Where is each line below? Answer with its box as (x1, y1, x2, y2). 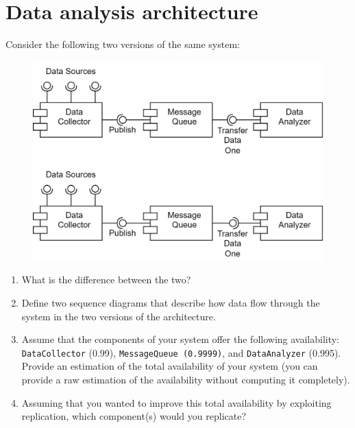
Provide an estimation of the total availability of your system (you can (21, 359, 318, 373)
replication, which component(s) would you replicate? (21, 409, 247, 423)
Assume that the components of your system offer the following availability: (21, 332, 340, 346)
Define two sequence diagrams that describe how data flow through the (21, 295, 320, 309)
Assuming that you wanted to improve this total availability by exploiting (21, 395, 332, 409)
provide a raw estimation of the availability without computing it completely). (21, 372, 350, 387)
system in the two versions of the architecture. (21, 309, 216, 323)
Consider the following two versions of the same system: (5, 37, 240, 51)
